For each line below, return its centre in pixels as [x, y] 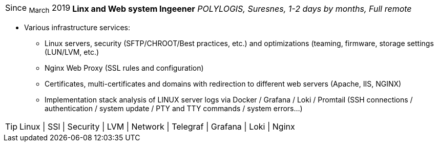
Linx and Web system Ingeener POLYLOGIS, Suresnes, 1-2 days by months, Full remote [242, 8]
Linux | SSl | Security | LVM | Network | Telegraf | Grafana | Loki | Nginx [157, 127]
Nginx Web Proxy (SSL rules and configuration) [124, 68]
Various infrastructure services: [77, 28]
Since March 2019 [38, 9]
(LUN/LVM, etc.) [72, 52]
